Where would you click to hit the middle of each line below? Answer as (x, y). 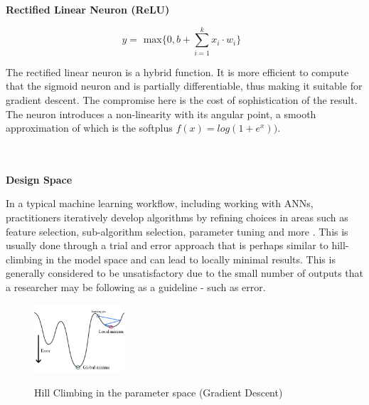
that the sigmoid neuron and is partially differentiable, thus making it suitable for (184, 86)
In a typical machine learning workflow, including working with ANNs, (160, 203)
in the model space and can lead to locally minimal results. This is (191, 259)
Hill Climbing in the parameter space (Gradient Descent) (159, 392)
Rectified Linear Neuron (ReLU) (88, 9)
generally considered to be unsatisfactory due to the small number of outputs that (185, 273)
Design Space (39, 179)
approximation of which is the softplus (89, 128)
